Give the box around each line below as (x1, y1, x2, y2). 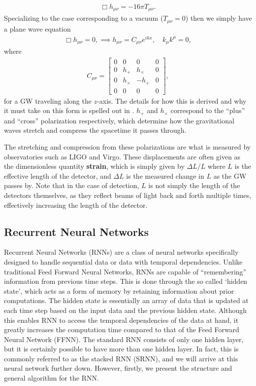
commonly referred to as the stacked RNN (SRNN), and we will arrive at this (4, 353, 238, 363)
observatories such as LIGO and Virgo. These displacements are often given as (4, 151, 241, 161)
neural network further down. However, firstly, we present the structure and (4, 363, 232, 373)
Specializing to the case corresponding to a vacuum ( (4, 13, 163, 23)
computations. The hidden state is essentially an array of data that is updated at (4, 295, 249, 306)
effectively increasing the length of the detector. (4, 199, 148, 210)
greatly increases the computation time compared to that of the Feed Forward (4, 324, 239, 335)
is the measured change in (126, 170, 204, 181)
